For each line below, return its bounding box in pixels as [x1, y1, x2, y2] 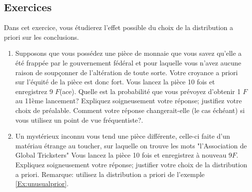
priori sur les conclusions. [4, 32, 79, 42]
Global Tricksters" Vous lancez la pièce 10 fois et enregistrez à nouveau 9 [15, 150, 232, 160]
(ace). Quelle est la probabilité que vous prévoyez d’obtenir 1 [59, 86, 241, 96]
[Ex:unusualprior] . [15, 178, 69, 189]
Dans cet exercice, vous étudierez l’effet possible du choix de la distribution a [4, 22, 233, 32]
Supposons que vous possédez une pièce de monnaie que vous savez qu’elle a [15, 48, 242, 58]
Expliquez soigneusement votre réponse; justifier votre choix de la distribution [15, 159, 247, 169]
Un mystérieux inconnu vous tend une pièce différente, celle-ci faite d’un [15, 131, 230, 141]
